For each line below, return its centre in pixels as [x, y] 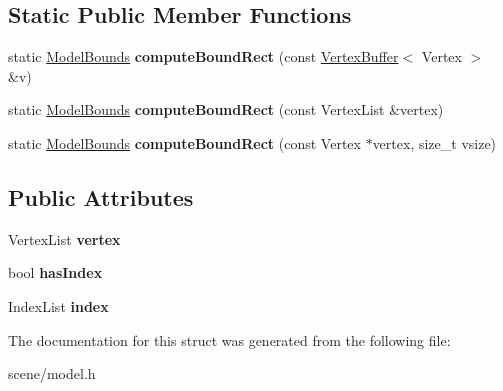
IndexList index [58, 305]
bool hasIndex [55, 272]
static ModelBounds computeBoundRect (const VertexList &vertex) [226, 109]
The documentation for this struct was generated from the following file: [229, 339]
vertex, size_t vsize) [434, 142]
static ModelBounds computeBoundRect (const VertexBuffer [203, 56]
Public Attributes [101, 196]
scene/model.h [52, 373]
